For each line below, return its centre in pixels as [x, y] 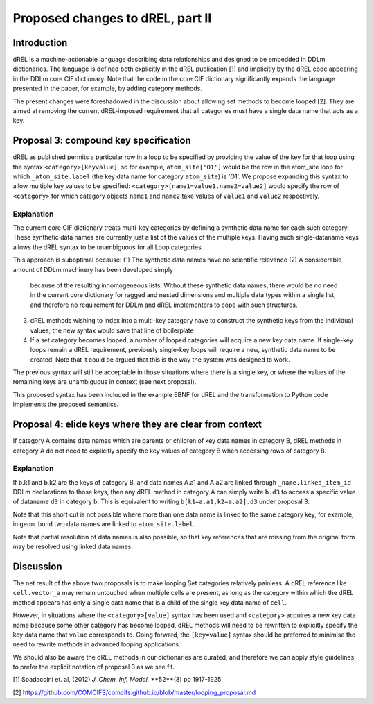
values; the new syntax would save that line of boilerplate [112, 330]
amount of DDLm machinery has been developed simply [93, 269]
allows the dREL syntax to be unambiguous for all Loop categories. [108, 247]
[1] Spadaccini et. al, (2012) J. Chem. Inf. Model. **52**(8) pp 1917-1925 [117, 680]
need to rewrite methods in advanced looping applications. [97, 644]
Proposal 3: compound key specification [102, 141]
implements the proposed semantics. [66, 404]
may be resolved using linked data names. [73, 547]
